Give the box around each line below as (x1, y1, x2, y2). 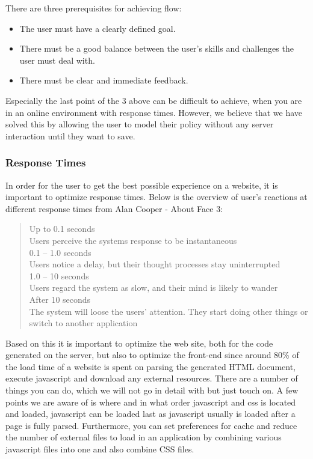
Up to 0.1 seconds (29, 222, 95, 235)
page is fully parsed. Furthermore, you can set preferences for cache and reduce (5, 419, 297, 431)
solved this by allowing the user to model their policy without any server (5, 118, 274, 130)
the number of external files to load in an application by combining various (5, 431, 282, 443)
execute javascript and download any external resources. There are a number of (5, 372, 298, 385)
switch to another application (29, 317, 138, 329)
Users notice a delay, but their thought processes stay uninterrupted (29, 258, 280, 270)
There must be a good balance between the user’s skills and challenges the (19, 42, 294, 55)
